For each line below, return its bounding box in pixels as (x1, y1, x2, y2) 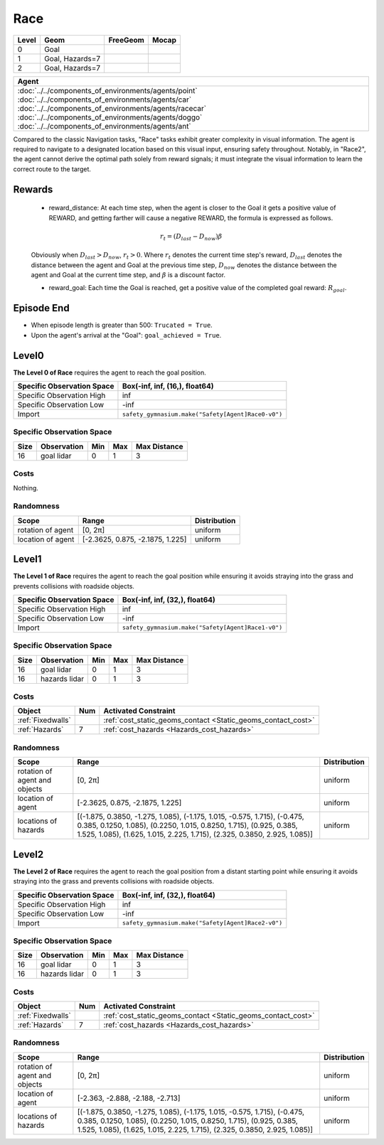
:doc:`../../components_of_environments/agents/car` (17, 95, 192, 104)
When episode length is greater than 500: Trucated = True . (31, 321, 213, 330)
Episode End (13, 302, 70, 314)
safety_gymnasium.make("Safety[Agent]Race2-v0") (122, 919, 283, 927)
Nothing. (13, 483, 39, 492)
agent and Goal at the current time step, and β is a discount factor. (31, 271, 226, 279)
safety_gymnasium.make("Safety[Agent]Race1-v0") (122, 624, 283, 632)
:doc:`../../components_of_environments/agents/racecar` (17, 103, 206, 113)
